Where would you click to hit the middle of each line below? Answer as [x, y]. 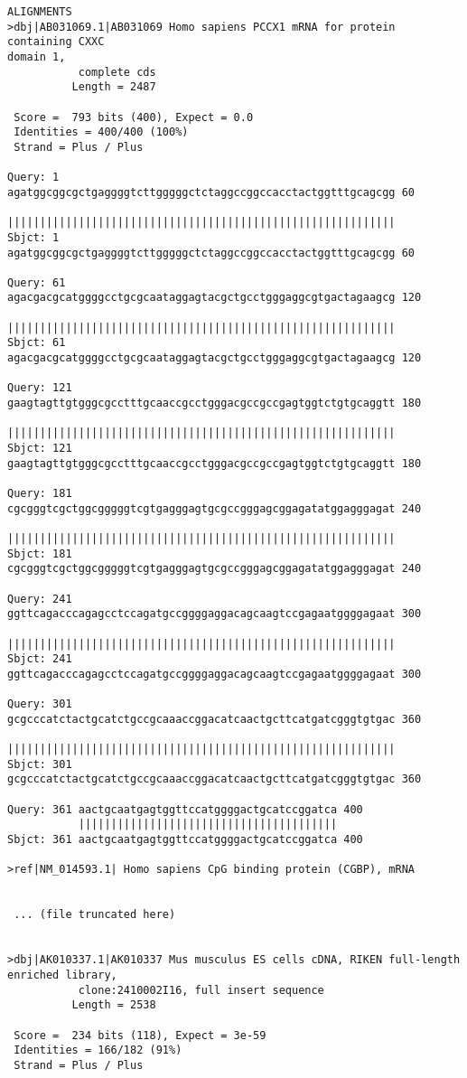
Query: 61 [37, 282]
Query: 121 [40, 388]
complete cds [117, 72]
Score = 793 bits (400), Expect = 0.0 [134, 117]
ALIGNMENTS [40, 12]
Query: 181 [40, 493]
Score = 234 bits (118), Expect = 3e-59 [140, 1035]
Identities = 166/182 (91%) [98, 1050]
